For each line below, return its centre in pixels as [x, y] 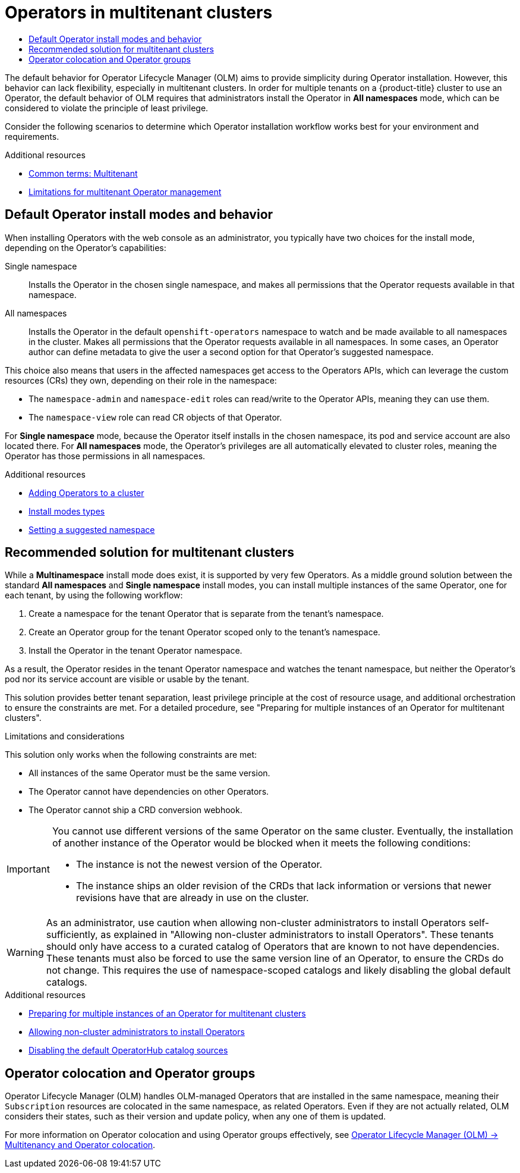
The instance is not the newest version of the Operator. [199, 865]
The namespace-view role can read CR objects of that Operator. [155, 417]
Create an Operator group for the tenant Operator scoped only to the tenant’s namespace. [204, 632]
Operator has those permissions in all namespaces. [105, 456]
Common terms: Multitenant [83, 173]
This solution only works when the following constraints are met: [131, 755]
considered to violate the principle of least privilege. [107, 108]
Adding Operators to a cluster [86, 493]
